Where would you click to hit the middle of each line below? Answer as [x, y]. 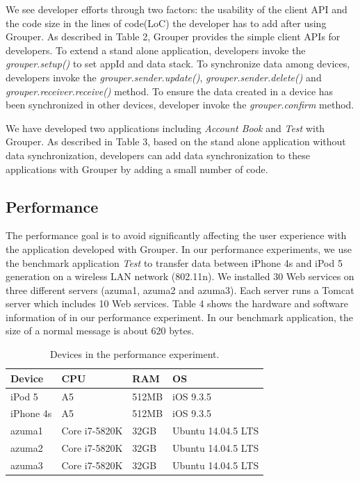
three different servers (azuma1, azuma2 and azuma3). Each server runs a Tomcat [180, 290]
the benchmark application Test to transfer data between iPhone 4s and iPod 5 [174, 262]
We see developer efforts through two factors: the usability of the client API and [177, 9]
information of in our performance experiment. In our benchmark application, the [180, 317]
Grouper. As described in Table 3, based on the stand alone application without [176, 141]
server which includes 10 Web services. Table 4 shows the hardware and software [177, 303]
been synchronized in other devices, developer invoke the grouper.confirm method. [180, 105]
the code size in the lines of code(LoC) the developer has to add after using [166, 23]
